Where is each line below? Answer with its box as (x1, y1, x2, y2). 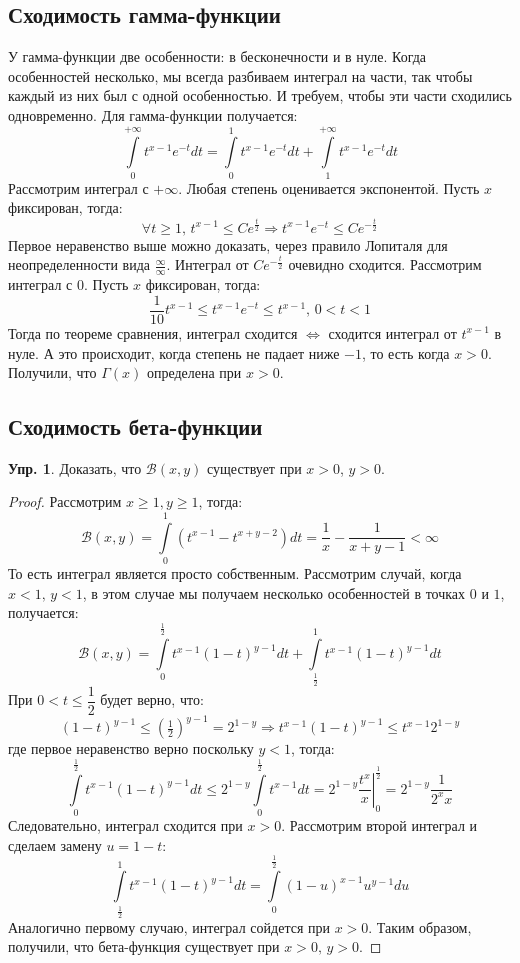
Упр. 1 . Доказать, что (8, 457, 142, 478)
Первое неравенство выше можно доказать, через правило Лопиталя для (8, 234, 448, 255)
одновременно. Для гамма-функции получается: (8, 104, 298, 125)
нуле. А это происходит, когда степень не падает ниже (8, 342, 340, 363)
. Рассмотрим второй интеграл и (281, 815, 478, 836)
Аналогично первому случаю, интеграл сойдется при (8, 916, 330, 937)
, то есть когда (361, 342, 450, 363)
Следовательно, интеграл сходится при (8, 815, 243, 836)
